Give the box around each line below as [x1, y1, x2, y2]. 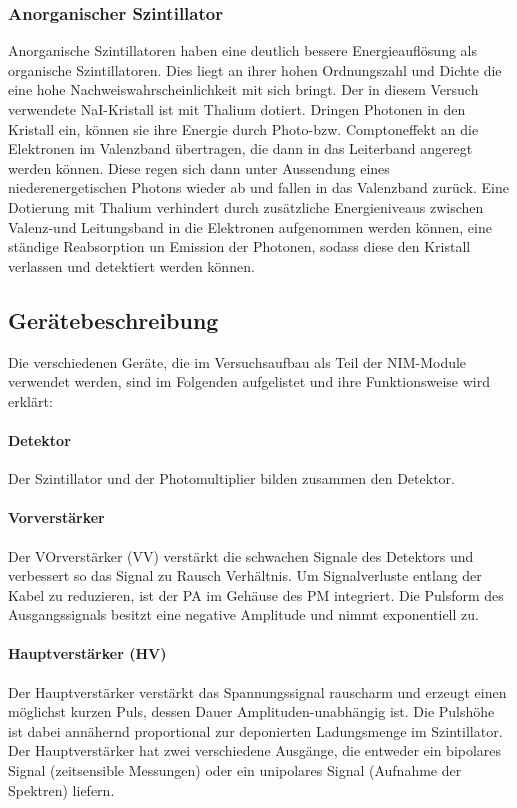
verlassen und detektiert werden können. [8, 255, 255, 276]
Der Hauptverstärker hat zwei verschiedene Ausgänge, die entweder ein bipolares [8, 740, 502, 761]
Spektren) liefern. [8, 779, 115, 800]
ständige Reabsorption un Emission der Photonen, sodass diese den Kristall [8, 236, 471, 257]
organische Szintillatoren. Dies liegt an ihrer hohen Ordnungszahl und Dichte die [8, 59, 502, 80]
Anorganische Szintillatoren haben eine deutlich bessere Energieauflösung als [8, 40, 477, 61]
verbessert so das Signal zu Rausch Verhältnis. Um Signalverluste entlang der [8, 565, 482, 586]
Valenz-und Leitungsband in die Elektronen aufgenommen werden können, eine [8, 216, 492, 237]
